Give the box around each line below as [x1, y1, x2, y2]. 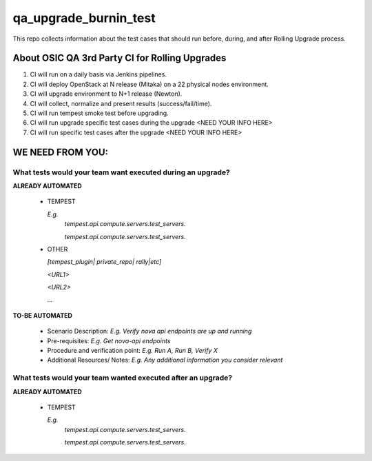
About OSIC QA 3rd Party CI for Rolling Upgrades [12, 52, 227, 64]
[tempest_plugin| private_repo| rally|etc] [47, 258, 162, 266]
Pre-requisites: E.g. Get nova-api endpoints [47, 336, 171, 345]
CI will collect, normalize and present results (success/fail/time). [30, 99, 212, 107]
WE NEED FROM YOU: [12, 146, 109, 158]
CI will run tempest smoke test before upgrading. [30, 109, 169, 117]
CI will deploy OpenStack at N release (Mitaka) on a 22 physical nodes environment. [30, 80, 269, 88]
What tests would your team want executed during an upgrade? [12, 167, 230, 177]
